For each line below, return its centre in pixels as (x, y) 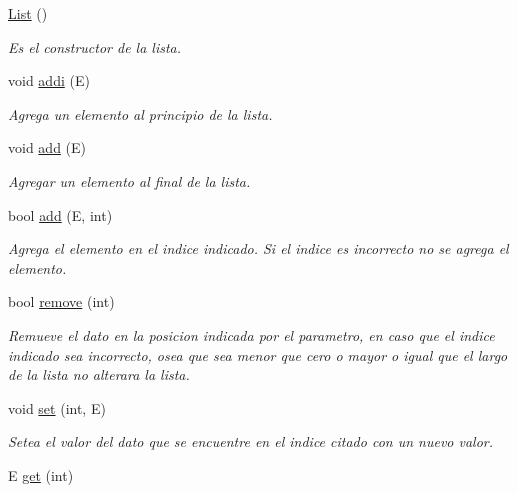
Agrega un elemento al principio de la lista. (140, 113)
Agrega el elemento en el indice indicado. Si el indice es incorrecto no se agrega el (258, 248)
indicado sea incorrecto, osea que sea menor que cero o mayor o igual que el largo (258, 354)
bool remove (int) (61, 301)
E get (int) (41, 474)
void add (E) (47, 147)
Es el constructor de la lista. (95, 46)
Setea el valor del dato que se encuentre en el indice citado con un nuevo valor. (251, 441)
